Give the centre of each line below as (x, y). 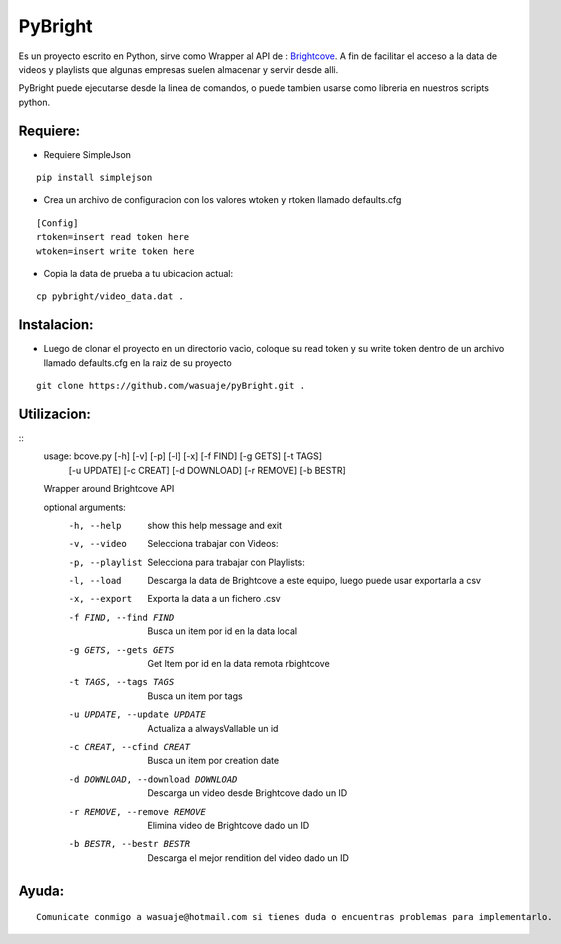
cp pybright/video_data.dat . (110, 296)
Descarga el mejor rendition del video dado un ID (248, 857)
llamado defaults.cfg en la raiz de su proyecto (137, 362)
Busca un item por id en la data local (222, 631)
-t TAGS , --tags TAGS (121, 682)
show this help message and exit (214, 525)
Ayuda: (41, 890)
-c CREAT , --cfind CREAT (129, 746)
